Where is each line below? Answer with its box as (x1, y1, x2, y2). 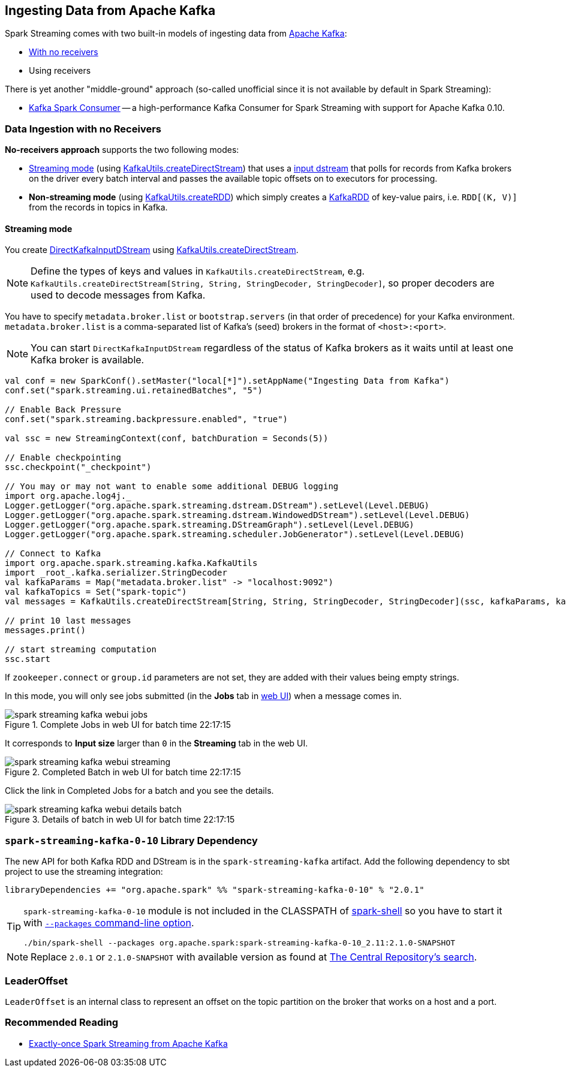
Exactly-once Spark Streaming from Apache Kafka (29, 1038, 228, 1049)
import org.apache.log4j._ (5, 491, 131, 501)
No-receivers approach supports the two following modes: (5, 144, 239, 155)
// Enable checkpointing (5, 453, 121, 463)
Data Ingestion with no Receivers (5, 122, 161, 135)
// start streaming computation (5, 645, 156, 655)
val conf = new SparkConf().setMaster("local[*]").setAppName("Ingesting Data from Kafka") (5, 376, 450, 386)
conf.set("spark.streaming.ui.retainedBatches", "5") (5, 386, 263, 396)
